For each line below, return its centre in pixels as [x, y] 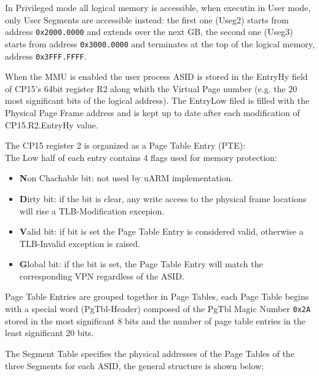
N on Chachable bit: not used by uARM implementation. [126, 178]
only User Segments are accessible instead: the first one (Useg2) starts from [147, 19]
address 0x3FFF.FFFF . [46, 56]
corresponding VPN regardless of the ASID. [102, 276]
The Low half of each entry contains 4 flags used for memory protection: [141, 157]
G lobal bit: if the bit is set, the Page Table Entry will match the [141, 264]
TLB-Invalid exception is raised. [80, 243]
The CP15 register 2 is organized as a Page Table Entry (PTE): [125, 145]
